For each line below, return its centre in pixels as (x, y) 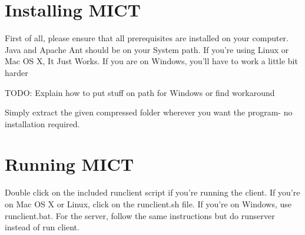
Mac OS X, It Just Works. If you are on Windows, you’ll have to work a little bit (151, 61)
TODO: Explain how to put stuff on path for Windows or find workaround (140, 92)
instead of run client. (42, 227)
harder (16, 72)
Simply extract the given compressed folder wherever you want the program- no (149, 112)
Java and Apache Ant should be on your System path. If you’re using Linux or (147, 49)
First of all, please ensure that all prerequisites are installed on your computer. (147, 38)
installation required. (42, 123)
